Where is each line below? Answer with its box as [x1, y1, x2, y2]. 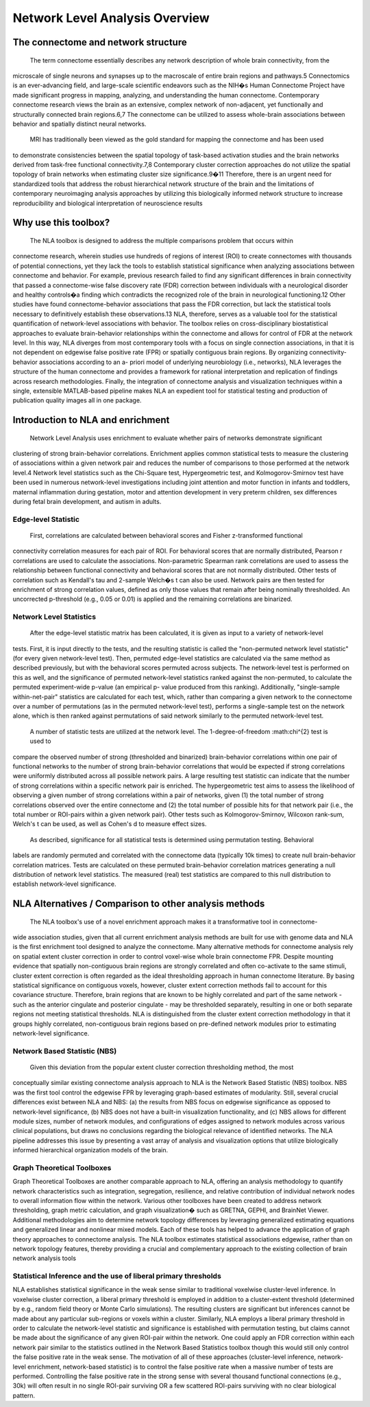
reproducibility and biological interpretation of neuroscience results [12, 199, 203, 207]
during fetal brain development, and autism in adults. [12, 498, 162, 506]
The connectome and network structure [12, 36, 188, 48]
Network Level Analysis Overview [12, 10, 210, 25]
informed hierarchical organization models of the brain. [12, 1146, 168, 1154]
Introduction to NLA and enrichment [12, 414, 170, 426]
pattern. [12, 1391, 36, 1399]
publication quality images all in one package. [12, 396, 142, 404]
